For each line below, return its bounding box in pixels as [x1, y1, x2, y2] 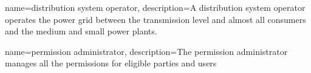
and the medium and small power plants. [5, 25, 157, 37]
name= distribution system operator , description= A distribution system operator [5, 1, 306, 13]
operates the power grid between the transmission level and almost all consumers [5, 13, 306, 25]
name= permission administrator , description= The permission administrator [5, 45, 288, 57]
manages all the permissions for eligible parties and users [5, 57, 217, 69]
